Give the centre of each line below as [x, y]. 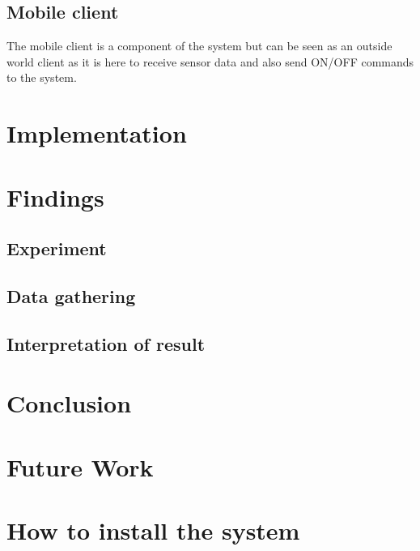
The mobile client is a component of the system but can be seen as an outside [199, 46]
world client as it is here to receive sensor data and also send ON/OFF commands [210, 61]
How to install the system [153, 530]
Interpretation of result [106, 343]
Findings [55, 196]
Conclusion [69, 403]
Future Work [80, 466]
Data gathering [71, 295]
